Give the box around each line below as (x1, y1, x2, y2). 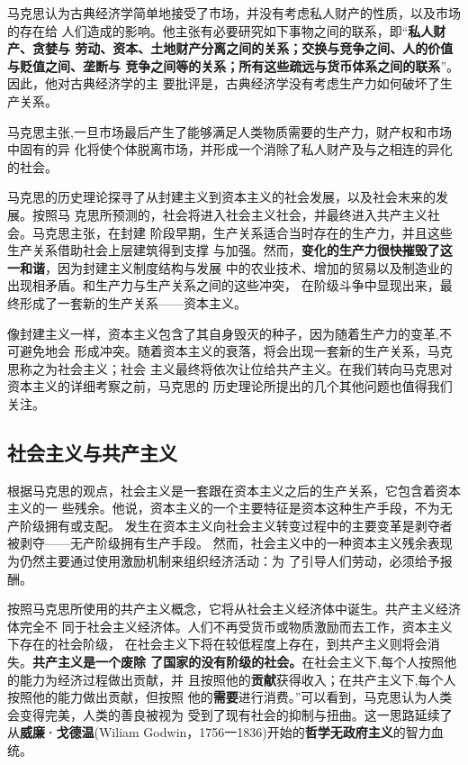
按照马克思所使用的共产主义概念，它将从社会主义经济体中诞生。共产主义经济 (7, 599, 461, 618)
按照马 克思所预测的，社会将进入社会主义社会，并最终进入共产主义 (31, 205, 427, 223)
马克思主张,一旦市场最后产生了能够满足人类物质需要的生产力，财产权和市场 (7, 122, 452, 141)
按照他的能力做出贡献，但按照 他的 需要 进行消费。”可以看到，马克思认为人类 (7, 688, 453, 706)
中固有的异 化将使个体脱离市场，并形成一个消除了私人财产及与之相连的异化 (7, 140, 453, 159)
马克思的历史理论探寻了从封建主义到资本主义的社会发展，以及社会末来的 (7, 187, 436, 206)
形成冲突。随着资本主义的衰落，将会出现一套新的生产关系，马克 (74, 342, 453, 360)
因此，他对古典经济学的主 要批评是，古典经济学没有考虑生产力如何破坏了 (7, 74, 440, 93)
